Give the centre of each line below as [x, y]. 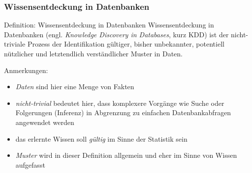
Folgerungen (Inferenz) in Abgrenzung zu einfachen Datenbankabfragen [123, 112]
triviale [15, 44]
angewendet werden [45, 122]
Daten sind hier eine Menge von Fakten [75, 86]
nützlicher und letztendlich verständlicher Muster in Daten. [93, 53]
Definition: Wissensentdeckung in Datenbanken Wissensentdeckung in [109, 25]
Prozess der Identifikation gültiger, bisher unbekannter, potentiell [126, 44]
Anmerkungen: [26, 70]
